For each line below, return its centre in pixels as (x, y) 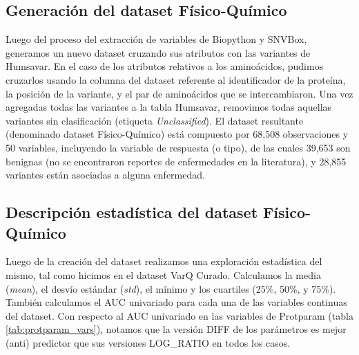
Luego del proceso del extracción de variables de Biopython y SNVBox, (156, 39)
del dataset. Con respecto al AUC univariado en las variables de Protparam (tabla (179, 315)
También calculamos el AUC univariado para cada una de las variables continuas (176, 302)
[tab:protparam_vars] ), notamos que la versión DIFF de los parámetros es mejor (176, 329)
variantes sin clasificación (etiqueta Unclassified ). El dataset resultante (155, 120)
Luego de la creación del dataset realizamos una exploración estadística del (164, 261)
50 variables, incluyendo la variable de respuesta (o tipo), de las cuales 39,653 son (178, 147)
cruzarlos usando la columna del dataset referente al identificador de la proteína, (176, 79)
